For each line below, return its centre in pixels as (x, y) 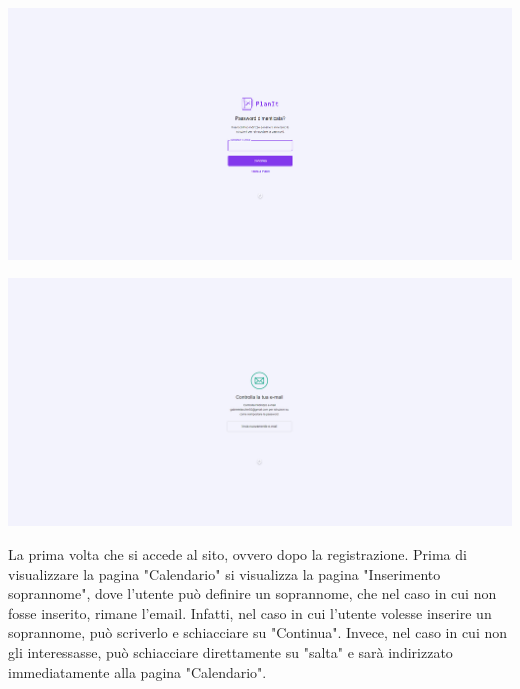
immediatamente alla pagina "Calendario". (137, 671)
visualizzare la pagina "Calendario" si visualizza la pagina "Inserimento (224, 573)
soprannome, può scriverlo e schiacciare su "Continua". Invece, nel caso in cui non (258, 632)
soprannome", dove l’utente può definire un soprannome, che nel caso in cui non (252, 593)
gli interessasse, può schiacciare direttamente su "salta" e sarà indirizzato (230, 651)
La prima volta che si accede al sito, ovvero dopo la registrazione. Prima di (237, 554)
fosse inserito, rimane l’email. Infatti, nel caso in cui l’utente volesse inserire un (250, 612)
